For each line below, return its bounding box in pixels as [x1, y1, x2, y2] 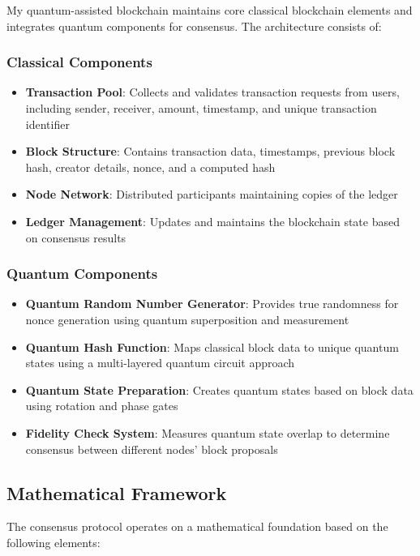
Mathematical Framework [6, 480, 227, 505]
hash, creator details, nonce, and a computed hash [25, 158, 276, 175]
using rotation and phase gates [25, 397, 178, 414]
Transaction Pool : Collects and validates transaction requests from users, [25, 83, 400, 101]
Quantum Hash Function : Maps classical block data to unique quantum [25, 338, 399, 355]
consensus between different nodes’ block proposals [25, 440, 278, 457]
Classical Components [6, 52, 152, 72]
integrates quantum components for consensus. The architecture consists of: [6, 17, 382, 34]
